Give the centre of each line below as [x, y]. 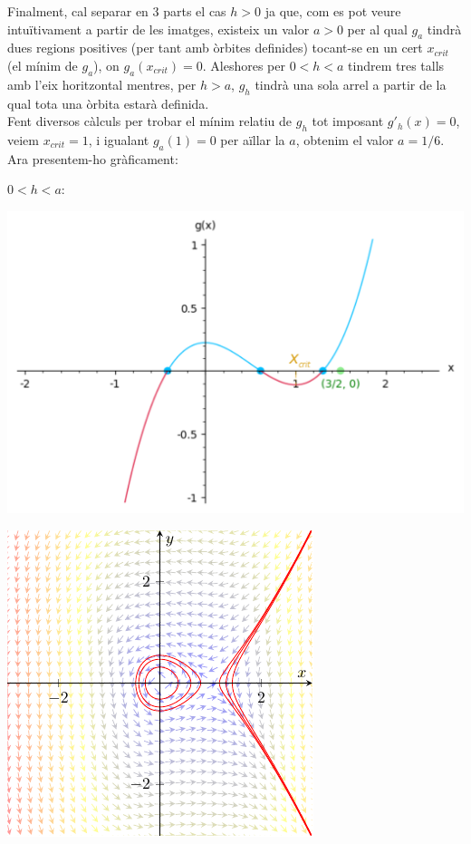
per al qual [377, 29]
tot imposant [348, 121]
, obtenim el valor [345, 139]
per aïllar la [253, 139]
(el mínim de [43, 65]
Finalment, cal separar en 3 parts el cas [117, 11]
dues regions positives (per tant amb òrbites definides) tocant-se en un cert [215, 48]
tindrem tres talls [396, 65]
